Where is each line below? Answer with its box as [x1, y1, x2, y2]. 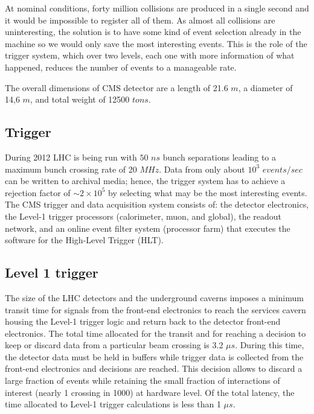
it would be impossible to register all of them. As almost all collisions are [5, 13, 275, 26]
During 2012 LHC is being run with [5, 150, 137, 163]
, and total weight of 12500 [30, 93, 130, 106]
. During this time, [235, 339, 304, 351]
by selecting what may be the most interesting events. [107, 186, 307, 199]
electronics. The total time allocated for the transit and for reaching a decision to [5, 326, 306, 339]
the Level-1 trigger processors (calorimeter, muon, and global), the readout [5, 209, 282, 222]
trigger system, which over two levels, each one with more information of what [5, 49, 295, 62]
